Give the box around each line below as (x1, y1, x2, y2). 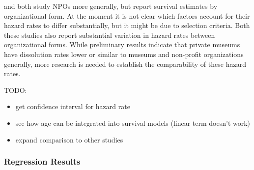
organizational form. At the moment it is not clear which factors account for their (4, 10, 250, 21)
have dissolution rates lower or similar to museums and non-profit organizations (4, 49, 244, 59)
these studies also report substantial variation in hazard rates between (4, 29, 215, 40)
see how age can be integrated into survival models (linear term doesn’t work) (15, 117, 251, 128)
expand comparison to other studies (15, 134, 123, 144)
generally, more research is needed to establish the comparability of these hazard (4, 58, 246, 69)
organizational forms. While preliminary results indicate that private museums (4, 39, 240, 50)
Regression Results (4, 155, 81, 168)
